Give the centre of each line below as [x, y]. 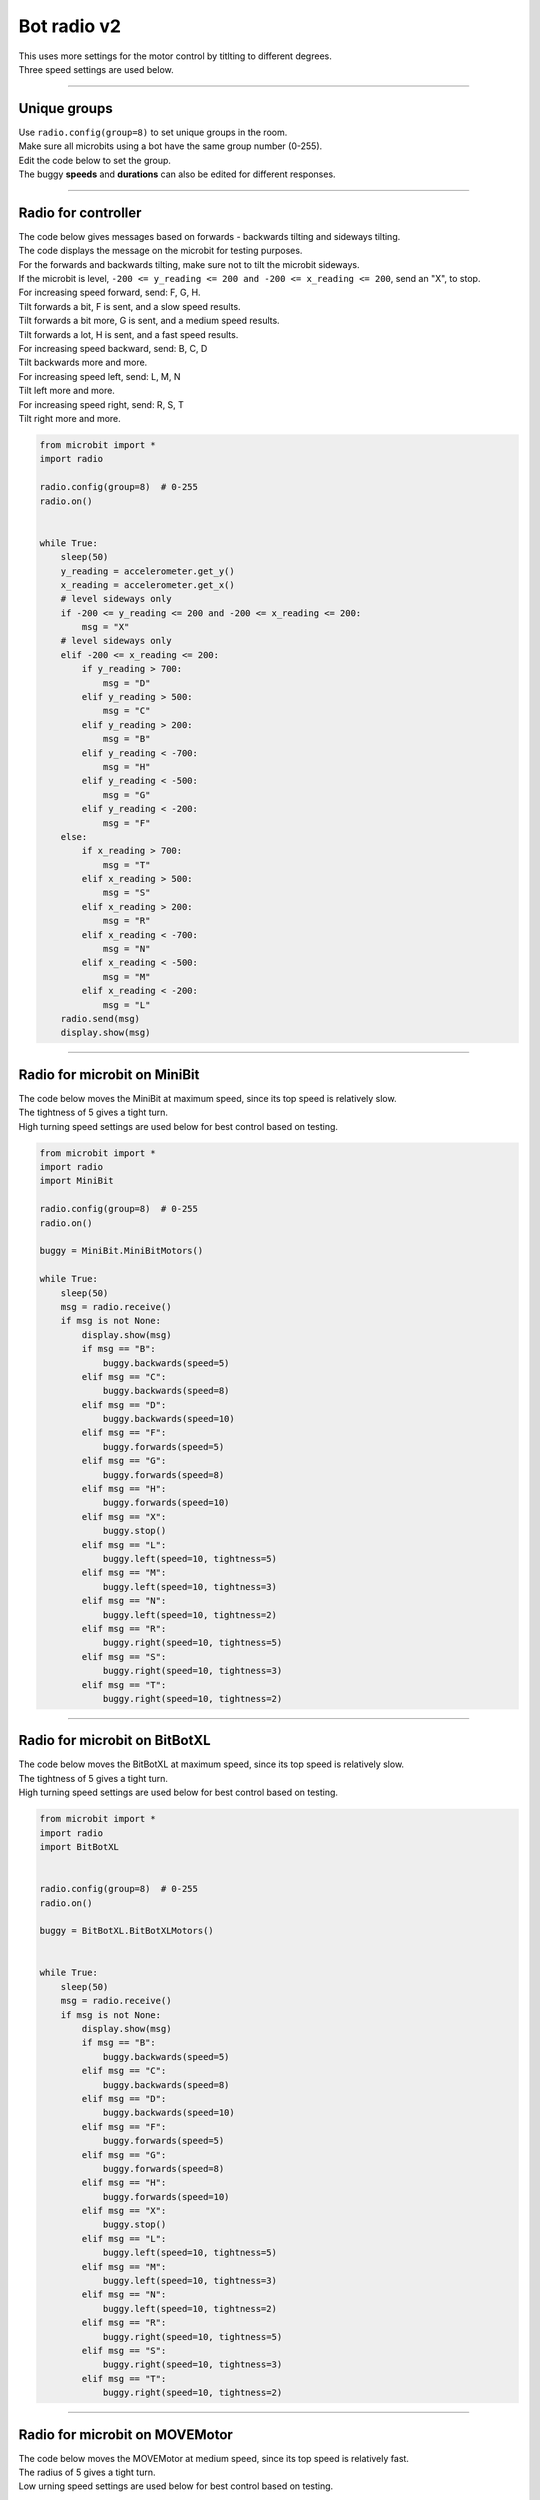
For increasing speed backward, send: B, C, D [113, 349]
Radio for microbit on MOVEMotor [126, 2434]
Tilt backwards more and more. [83, 362]
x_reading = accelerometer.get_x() [147, 584]
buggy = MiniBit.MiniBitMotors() [121, 1251]
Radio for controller [80, 212]
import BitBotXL [79, 1846]
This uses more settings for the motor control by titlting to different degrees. [175, 56]
